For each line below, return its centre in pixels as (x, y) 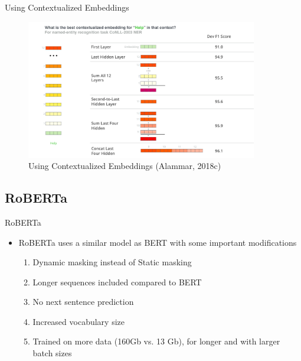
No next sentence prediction (83, 302)
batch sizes (52, 353)
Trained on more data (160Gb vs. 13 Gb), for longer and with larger (156, 341)
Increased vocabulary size (78, 321)
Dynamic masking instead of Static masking (112, 262)
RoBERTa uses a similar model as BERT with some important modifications (158, 242)
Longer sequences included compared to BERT (117, 282)
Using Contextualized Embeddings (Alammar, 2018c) (125, 166)
